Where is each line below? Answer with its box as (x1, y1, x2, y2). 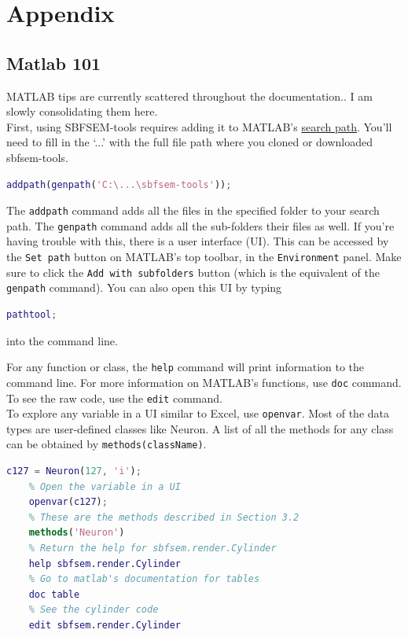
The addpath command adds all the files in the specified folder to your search (6, 202, 380, 219)
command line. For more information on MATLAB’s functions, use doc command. (6, 374, 402, 390)
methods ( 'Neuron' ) (28, 527, 125, 539)
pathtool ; (6, 309, 57, 321)
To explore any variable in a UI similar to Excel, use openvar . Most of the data (6, 405, 389, 422)
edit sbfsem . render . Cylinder (28, 620, 181, 631)
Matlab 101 (6, 50, 101, 75)
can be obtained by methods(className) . (6, 436, 207, 452)
